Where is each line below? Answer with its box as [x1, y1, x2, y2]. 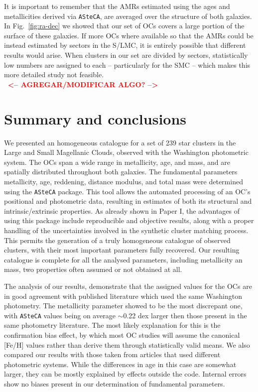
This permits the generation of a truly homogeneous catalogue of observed [4, 235, 231, 245]
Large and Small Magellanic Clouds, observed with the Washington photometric [4, 147, 249, 157]
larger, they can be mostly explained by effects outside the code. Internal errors [4, 369, 247, 379]
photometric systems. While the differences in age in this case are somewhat [4, 359, 237, 369]
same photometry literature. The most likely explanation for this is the [4, 320, 221, 330]
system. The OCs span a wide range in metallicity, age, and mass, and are [4, 156, 230, 167]
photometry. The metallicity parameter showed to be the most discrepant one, [4, 300, 243, 311]
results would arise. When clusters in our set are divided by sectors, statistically [4, 50, 248, 60]
